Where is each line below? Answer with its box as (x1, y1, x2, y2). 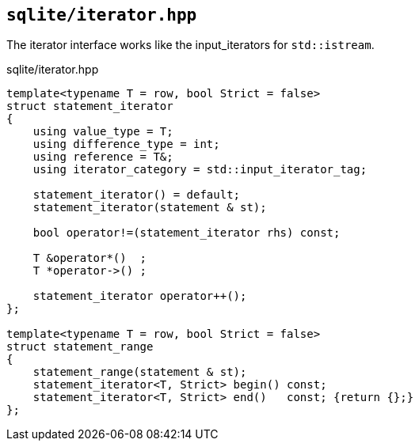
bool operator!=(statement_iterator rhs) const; (32, 226, 341, 240)
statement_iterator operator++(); (32, 290, 247, 303)
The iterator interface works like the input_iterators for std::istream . (6, 38, 375, 52)
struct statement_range (6, 340, 154, 354)
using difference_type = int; (32, 138, 220, 151)
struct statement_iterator (6, 100, 173, 113)
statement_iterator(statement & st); (32, 201, 267, 214)
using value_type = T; (32, 125, 173, 138)
